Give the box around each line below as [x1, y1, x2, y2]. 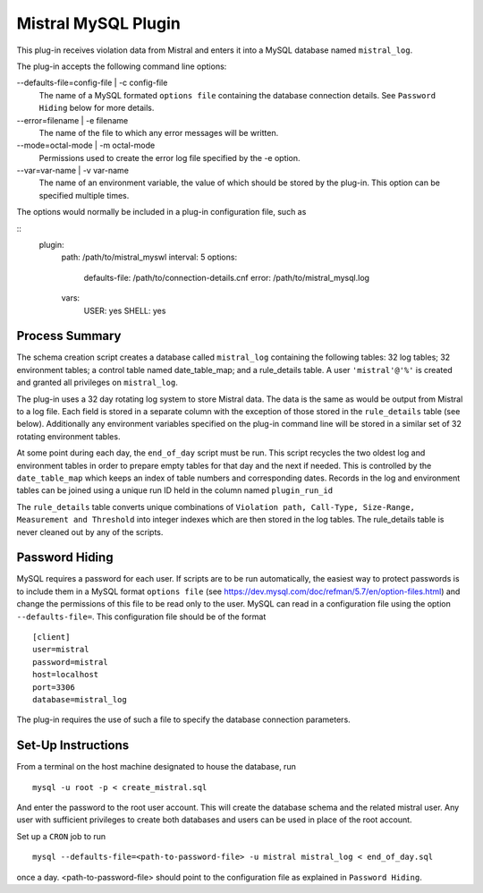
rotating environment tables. [16, 430, 121, 442]
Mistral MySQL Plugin [16, 13, 181, 33]
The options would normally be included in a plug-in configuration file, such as [16, 207, 307, 217]
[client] [32, 632, 71, 642]
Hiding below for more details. [38, 103, 155, 114]
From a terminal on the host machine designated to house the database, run [16, 761, 297, 772]
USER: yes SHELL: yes [83, 305, 166, 316]
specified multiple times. [38, 190, 130, 200]
